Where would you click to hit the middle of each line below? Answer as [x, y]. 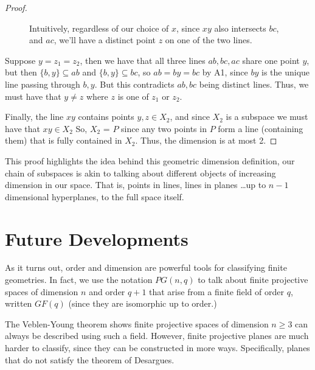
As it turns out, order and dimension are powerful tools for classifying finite [146, 267]
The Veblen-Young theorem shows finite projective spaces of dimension [137, 323]
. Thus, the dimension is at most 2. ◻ [206, 140]
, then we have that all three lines [143, 60]
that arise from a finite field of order [216, 291]
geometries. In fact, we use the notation [79, 280]
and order [107, 291]
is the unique [286, 72]
